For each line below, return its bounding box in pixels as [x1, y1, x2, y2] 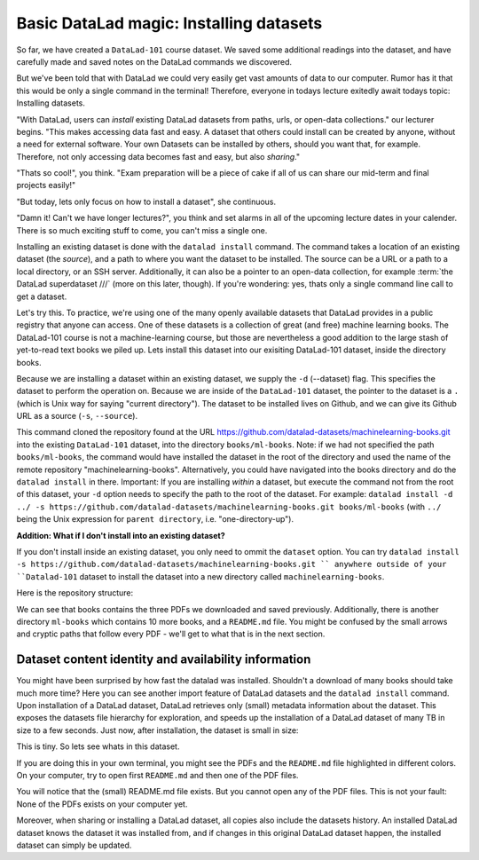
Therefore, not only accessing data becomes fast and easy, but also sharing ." [16, 151, 301, 162]
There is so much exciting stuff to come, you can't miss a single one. [16, 225, 268, 235]
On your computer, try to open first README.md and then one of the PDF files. [16, 769, 299, 780]
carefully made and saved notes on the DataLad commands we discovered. [16, 56, 293, 67]
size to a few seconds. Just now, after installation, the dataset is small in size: [16, 724, 299, 736]
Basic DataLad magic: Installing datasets [16, 13, 323, 33]
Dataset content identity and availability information [16, 652, 311, 667]
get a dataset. [16, 291, 67, 302]
